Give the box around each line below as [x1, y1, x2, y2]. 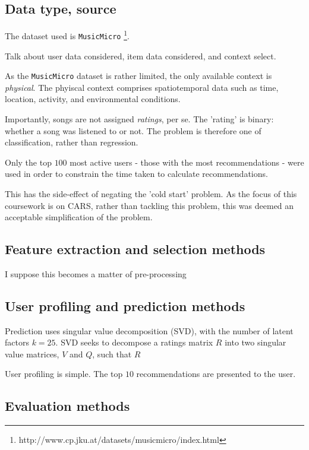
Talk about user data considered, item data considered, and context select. [5, 49, 276, 62]
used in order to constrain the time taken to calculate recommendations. [5, 167, 268, 180]
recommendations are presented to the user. [136, 367, 296, 380]
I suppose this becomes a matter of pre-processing [5, 267, 187, 280]
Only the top [5, 156, 52, 168]
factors [5, 336, 29, 348]
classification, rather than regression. [5, 136, 138, 148]
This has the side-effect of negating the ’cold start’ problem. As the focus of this [5, 187, 297, 199]
